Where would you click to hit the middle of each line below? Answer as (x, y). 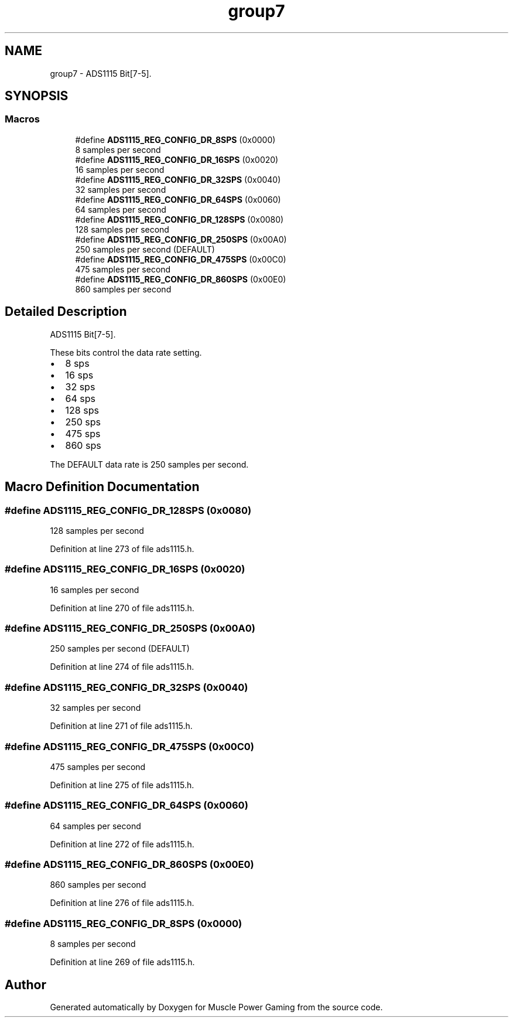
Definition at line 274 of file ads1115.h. (122, 667)
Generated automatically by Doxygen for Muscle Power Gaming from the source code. (216, 1007)
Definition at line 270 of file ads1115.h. (122, 608)
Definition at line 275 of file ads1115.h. (122, 785)
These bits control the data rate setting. (126, 352)
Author (25, 984)
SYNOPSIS (37, 96)
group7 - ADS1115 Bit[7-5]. (101, 73)
